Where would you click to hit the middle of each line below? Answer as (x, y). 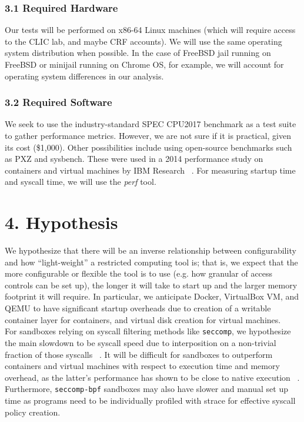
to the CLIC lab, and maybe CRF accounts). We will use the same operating (143, 41)
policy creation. (33, 412)
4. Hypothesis (61, 222)
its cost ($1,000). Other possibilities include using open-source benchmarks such (148, 147)
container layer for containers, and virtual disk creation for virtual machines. (143, 319)
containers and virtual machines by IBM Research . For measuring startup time (150, 170)
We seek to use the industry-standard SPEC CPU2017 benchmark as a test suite (151, 124)
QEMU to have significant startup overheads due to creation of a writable (138, 308)
